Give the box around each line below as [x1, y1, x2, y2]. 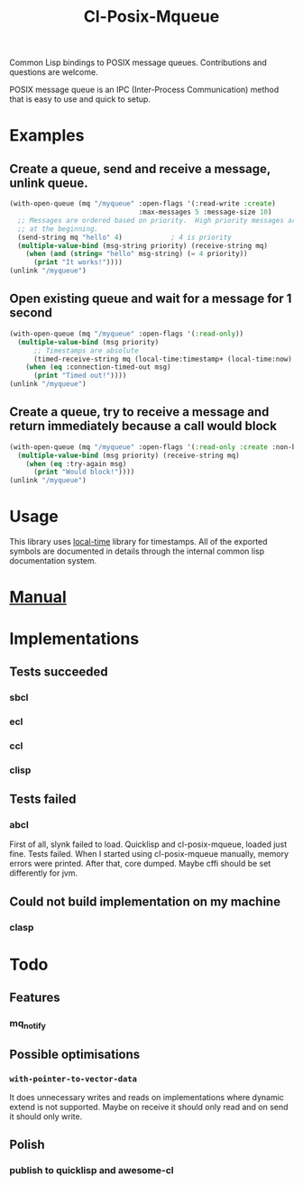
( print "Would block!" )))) [32, 467, 135, 477]
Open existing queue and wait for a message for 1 [9, 291, 292, 307]
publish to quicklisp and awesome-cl [9, 1164, 174, 1177]
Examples [9, 125, 85, 146]
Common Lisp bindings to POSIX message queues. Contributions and [9, 57, 268, 69]
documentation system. [9, 556, 97, 566]
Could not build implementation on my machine [9, 894, 281, 909]
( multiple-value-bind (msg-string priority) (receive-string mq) [17, 241, 269, 250]
